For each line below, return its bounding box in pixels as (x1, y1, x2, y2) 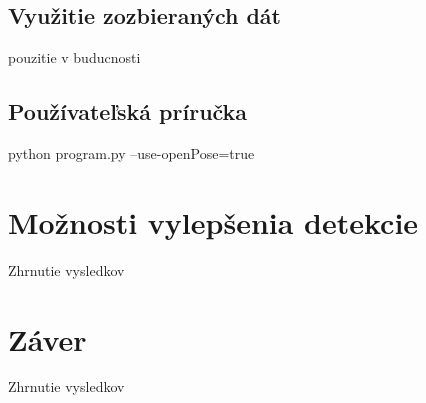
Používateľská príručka (8, 96, 248, 127)
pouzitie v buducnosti (8, 47, 141, 68)
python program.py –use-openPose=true (8, 143, 255, 163)
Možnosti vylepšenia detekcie (8, 201, 419, 242)
